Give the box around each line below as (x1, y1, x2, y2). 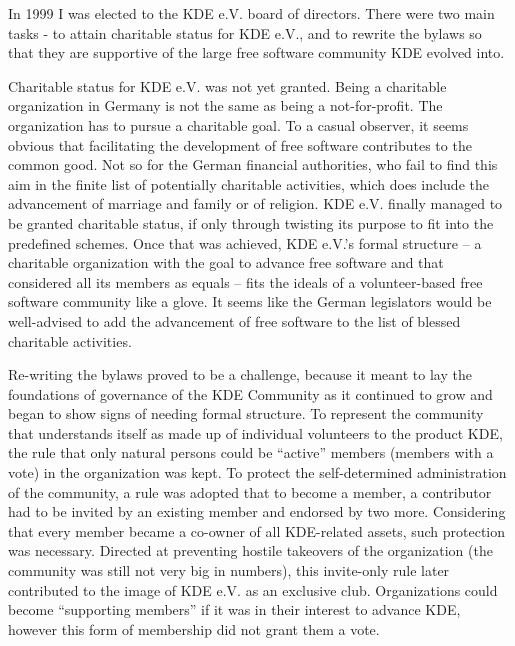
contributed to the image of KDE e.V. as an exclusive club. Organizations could (8, 579, 498, 600)
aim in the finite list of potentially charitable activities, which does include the (8, 173, 489, 194)
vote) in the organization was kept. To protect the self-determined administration (8, 462, 507, 483)
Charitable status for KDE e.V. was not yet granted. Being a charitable (8, 75, 447, 96)
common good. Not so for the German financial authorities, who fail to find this (8, 154, 498, 175)
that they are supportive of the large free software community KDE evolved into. (8, 42, 505, 63)
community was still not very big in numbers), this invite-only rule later (8, 560, 450, 581)
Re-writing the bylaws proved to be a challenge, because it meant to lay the (8, 364, 472, 385)
